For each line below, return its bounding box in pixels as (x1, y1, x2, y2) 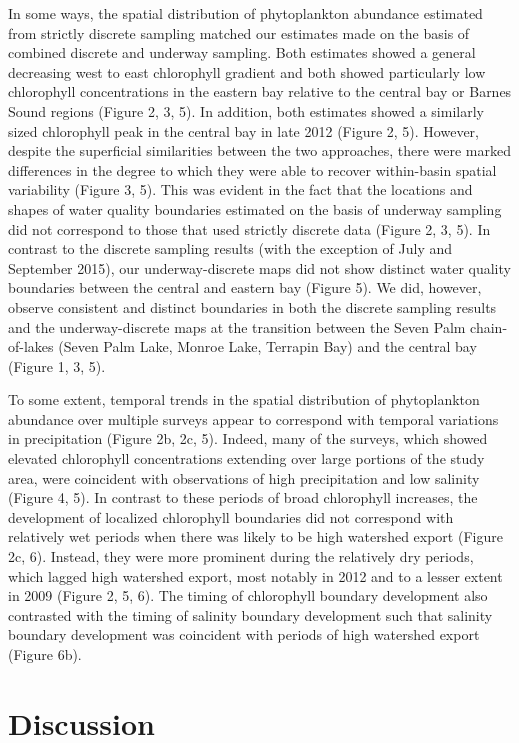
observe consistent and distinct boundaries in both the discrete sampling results (8, 296, 497, 317)
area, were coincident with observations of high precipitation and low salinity (8, 467, 480, 488)
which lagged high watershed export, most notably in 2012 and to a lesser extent (8, 565, 503, 586)
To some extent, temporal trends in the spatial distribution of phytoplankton (8, 389, 480, 410)
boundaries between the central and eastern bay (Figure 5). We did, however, (8, 277, 482, 298)
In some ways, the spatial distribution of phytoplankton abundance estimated (8, 3, 483, 23)
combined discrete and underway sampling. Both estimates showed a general (8, 42, 476, 63)
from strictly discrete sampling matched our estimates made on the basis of (8, 22, 470, 43)
